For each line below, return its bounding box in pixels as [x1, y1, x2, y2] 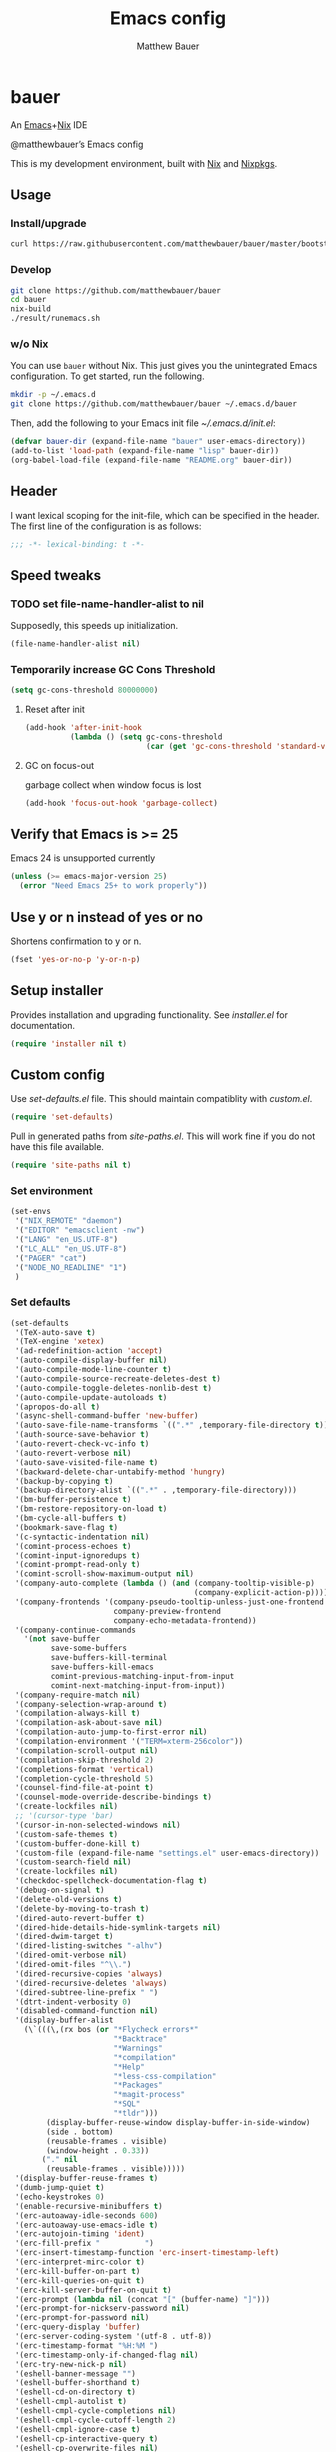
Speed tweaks [10, 567, 102, 584]
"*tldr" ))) [113, 2108, 159, 2119]
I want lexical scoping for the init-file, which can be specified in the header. [10, 509, 320, 521]
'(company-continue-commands [14, 1625, 137, 1635]
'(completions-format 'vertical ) [14, 1764, 155, 1774]
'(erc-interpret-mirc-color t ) [14, 2257, 145, 2267]
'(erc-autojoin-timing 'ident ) [14, 2229, 145, 2239]
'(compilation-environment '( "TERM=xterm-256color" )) [14, 1737, 244, 1747]
